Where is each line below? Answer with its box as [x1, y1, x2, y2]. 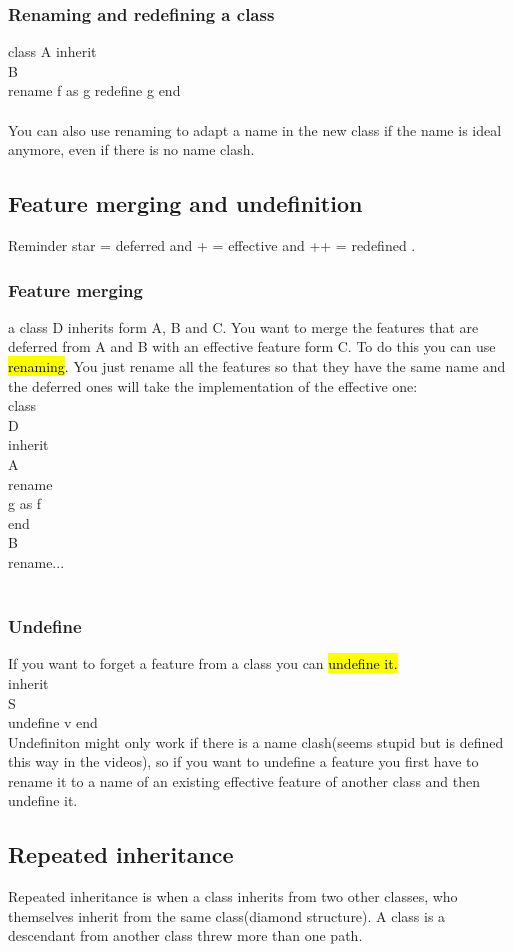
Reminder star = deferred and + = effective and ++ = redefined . [8, 234, 416, 255]
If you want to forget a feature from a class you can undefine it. [8, 653, 398, 674]
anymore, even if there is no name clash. [8, 139, 255, 160]
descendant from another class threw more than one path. [8, 925, 363, 946]
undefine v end [8, 712, 98, 733]
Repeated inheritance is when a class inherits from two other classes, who [8, 886, 458, 907]
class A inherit [8, 41, 97, 62]
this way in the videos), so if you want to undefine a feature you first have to [8, 751, 479, 772]
